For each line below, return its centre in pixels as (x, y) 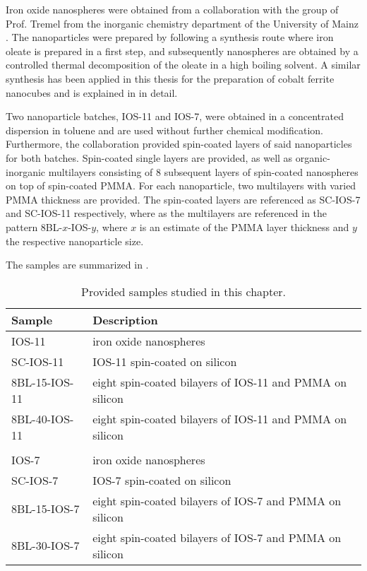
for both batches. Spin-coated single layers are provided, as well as (149, 157)
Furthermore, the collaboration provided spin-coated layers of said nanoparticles (179, 144)
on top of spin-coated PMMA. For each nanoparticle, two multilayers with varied (181, 186)
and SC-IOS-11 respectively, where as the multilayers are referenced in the (167, 213)
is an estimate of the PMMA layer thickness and (244, 226)
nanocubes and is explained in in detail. (92, 92)
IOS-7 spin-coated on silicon (162, 480)
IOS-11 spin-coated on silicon (165, 361)
